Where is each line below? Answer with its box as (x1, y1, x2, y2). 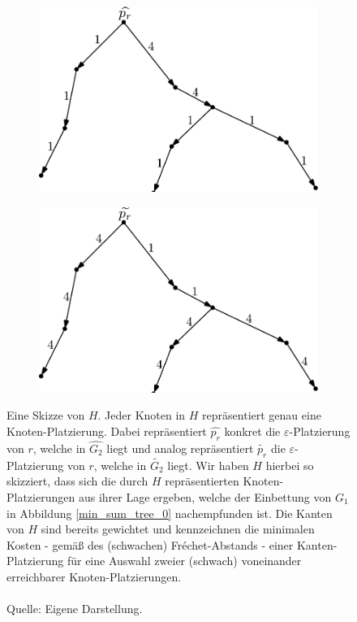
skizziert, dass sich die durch (6, 472, 148, 489)
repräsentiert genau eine (202, 407, 321, 424)
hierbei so (265, 456, 314, 473)
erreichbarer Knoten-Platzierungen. (6, 568, 182, 585)
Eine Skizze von (6, 407, 85, 424)
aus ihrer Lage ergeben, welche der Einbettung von (78, 489, 332, 506)
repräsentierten (165, 472, 239, 489)
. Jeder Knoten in (97, 407, 186, 424)
